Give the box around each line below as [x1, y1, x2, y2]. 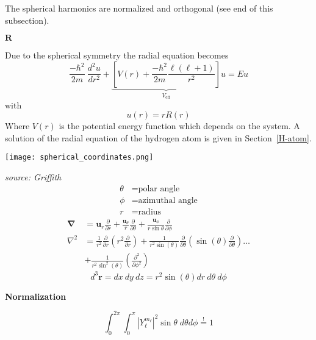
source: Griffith [5, 171, 62, 183]
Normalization [5, 289, 66, 302]
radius [138, 207, 162, 216]
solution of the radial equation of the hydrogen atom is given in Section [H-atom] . [5, 131, 312, 144]
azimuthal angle [138, 196, 198, 205]
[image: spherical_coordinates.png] [5, 153, 154, 162]
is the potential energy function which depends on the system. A [59, 119, 300, 132]
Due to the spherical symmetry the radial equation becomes [5, 49, 229, 62]
